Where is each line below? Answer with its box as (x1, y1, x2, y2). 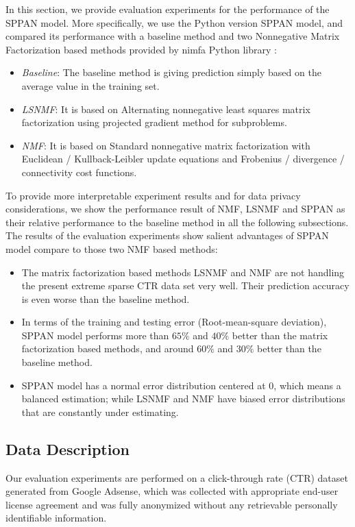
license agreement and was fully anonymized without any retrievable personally (5, 497, 338, 511)
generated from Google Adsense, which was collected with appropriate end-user (5, 484, 339, 498)
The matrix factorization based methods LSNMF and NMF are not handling (21, 265, 345, 279)
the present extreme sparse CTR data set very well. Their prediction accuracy (21, 278, 350, 293)
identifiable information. (5, 511, 107, 525)
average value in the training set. (21, 78, 160, 93)
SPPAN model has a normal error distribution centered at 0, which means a (21, 378, 341, 392)
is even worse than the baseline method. (21, 291, 190, 306)
